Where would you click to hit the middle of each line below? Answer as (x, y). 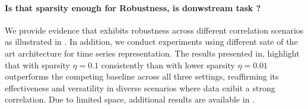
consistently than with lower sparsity (168, 65)
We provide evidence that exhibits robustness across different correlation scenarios (154, 30)
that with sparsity (37, 65)
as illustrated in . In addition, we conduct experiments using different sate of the (151, 42)
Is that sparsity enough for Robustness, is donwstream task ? (133, 7)
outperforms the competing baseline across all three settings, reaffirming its (142, 76)
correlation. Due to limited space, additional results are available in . (130, 99)
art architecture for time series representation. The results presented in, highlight (152, 53)
